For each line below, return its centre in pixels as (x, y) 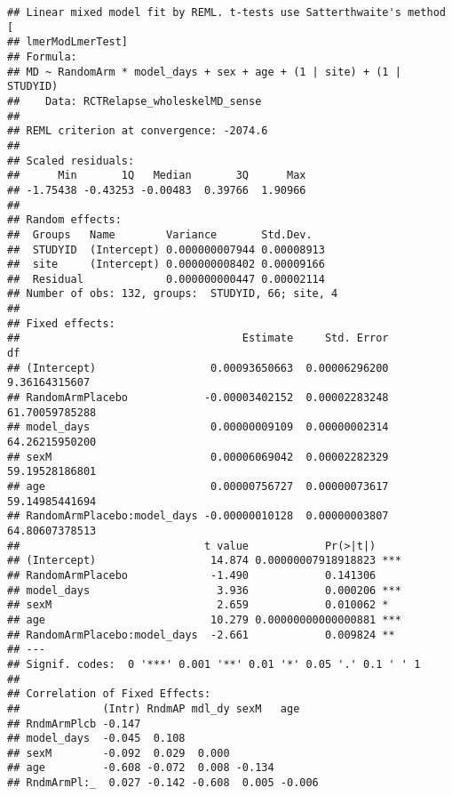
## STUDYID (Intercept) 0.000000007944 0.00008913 (166, 249)
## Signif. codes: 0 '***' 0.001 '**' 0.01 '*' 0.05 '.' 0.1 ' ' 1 (214, 664)
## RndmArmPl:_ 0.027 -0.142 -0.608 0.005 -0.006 (163, 783)
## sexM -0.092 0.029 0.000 (119, 753)
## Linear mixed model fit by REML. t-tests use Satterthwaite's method (226, 12)
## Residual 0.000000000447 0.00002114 (166, 279)
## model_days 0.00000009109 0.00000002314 (198, 427)
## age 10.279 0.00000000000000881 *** (204, 619)
